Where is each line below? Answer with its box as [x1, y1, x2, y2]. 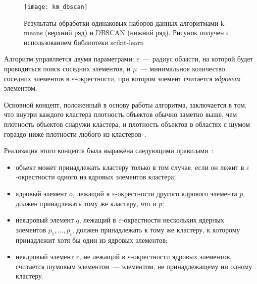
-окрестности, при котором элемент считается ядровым [75, 73, 241, 83]
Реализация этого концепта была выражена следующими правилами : [4, 145, 214, 156]
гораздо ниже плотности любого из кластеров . [4, 128, 147, 139]
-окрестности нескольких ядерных [121, 215, 224, 225]
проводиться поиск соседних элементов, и [4, 63, 131, 74]
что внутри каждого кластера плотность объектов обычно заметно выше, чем [4, 109, 237, 119]
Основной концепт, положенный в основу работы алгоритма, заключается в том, [4, 99, 247, 110]
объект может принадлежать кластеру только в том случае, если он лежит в [15, 162, 244, 172]
